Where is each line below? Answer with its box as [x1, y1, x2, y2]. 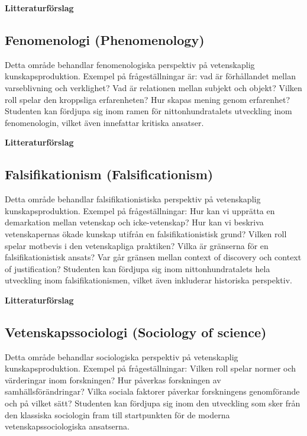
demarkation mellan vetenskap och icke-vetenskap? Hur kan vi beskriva [5, 216, 264, 228]
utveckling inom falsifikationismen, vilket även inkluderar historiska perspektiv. [5, 274, 292, 286]
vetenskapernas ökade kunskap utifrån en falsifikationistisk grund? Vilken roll [5, 227, 287, 240]
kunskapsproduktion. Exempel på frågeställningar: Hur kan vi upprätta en [5, 204, 275, 217]
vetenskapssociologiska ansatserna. [5, 420, 130, 432]
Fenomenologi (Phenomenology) [5, 30, 205, 49]
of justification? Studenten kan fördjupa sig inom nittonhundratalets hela [5, 262, 270, 274]
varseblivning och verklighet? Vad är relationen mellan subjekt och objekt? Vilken [5, 81, 302, 93]
